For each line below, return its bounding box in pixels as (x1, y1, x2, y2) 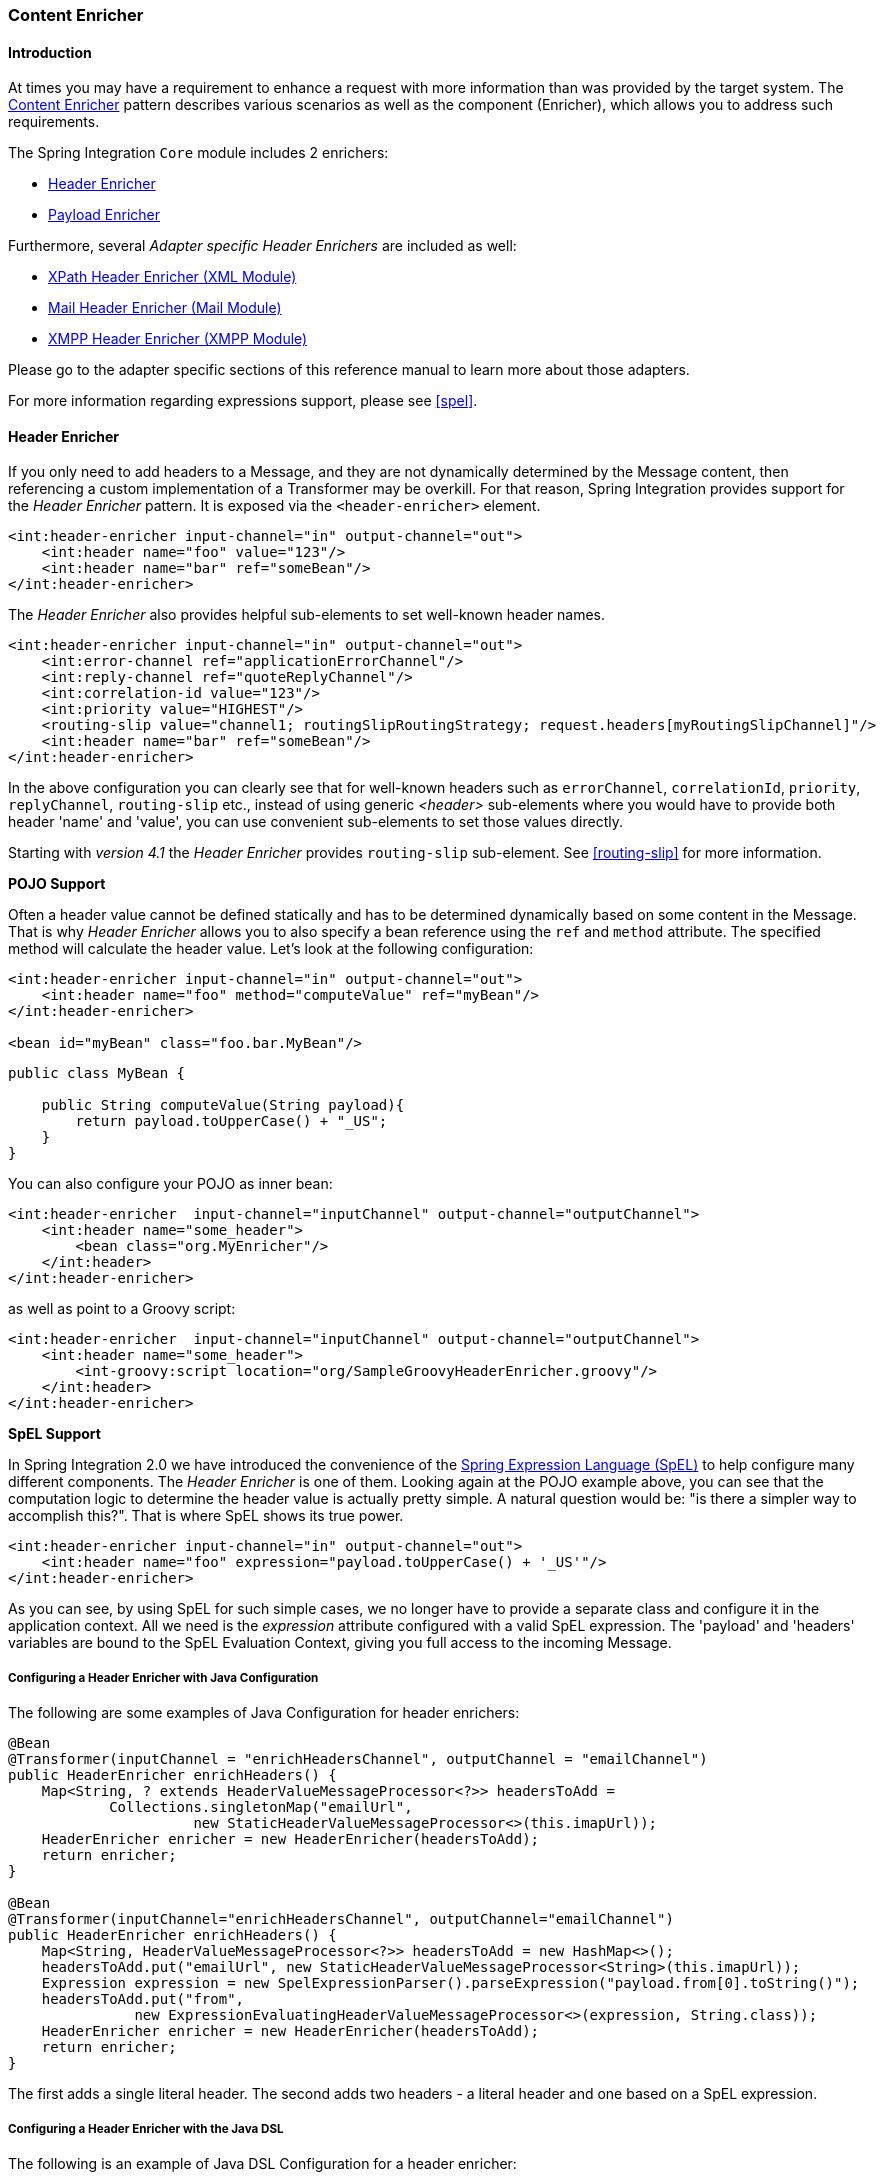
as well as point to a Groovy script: (8, 1300, 236, 1318)
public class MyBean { (8, 1065, 186, 1082)
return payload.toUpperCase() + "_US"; (75, 1113, 388, 1130)
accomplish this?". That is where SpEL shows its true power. (8, 1507, 404, 1525)
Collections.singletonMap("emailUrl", (109, 1799, 413, 1816)
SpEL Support (8, 1425, 101, 1443)
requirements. (8, 113, 100, 131)
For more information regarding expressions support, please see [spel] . (8, 392, 478, 410)
